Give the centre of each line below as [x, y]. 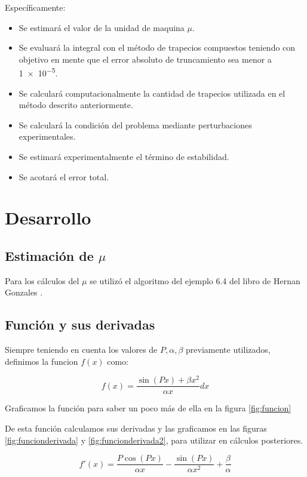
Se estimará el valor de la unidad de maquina [102, 27]
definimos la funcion [42, 361]
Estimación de [49, 255]
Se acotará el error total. [64, 176]
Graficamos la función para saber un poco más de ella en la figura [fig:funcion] [148, 408]
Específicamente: [35, 7]
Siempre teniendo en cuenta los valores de [81, 350]
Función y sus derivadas [80, 324]
